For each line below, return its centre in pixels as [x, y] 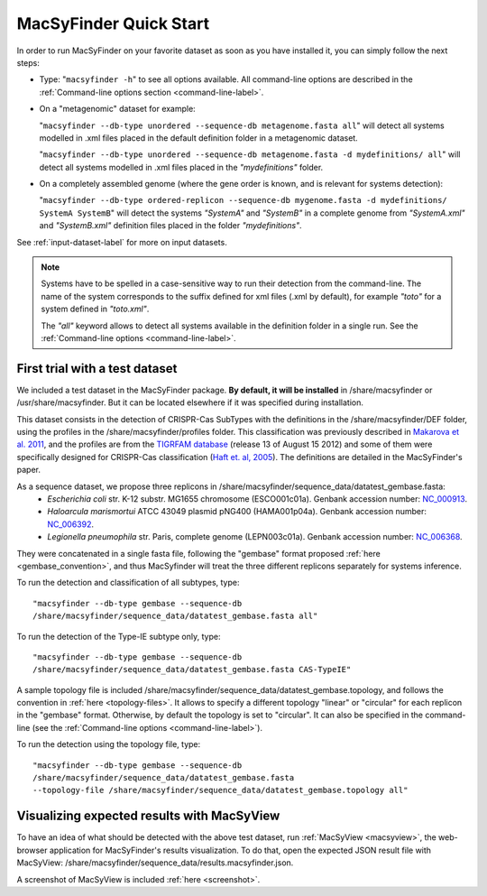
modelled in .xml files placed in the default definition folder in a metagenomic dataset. [198, 138]
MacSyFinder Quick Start [113, 23]
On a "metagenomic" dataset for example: [117, 109]
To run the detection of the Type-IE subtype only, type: [119, 636]
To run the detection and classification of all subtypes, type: [128, 583]
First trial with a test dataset [97, 369]
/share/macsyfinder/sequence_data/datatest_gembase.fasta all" [175, 616]
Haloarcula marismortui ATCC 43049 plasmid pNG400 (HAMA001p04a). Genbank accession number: [237, 512]
